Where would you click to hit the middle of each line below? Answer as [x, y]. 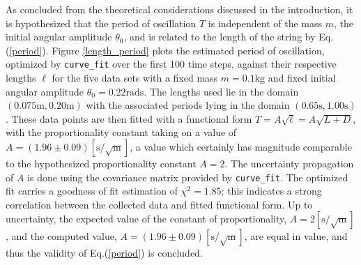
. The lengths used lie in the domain [221, 91]
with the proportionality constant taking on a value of [121, 132]
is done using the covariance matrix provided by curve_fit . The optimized [188, 177]
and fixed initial [302, 78]
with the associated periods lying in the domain [188, 105]
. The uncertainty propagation [289, 163]
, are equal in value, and [296, 236]
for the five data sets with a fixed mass [135, 78]
